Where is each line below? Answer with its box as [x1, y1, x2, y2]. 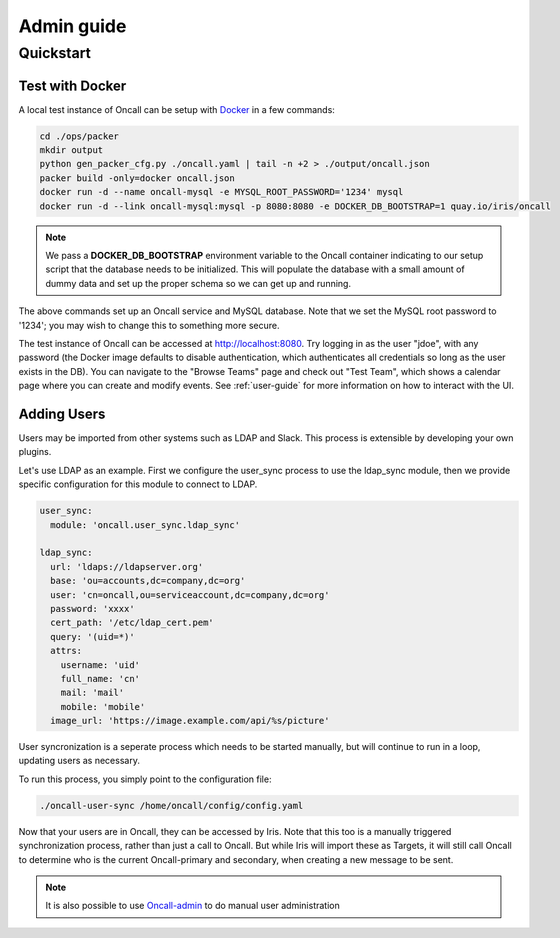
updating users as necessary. [18, 755, 140, 767]
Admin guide [18, 15, 127, 37]
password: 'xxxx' [50, 603, 135, 614]
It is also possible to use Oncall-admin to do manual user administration [45, 900, 340, 912]
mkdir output [39, 145, 104, 156]
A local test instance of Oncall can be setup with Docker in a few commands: [18, 103, 335, 115]
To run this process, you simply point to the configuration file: [18, 773, 272, 785]
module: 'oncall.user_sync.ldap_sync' [50, 519, 240, 530]
